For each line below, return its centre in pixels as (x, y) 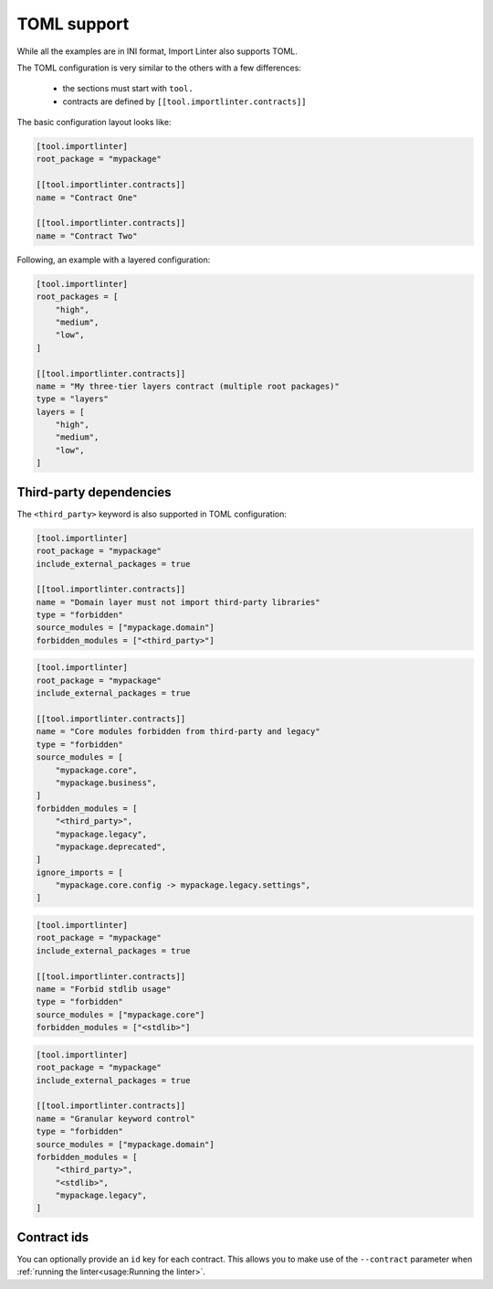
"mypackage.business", (106, 783)
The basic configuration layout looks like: (94, 123)
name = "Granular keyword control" (115, 1119)
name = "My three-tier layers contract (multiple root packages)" (188, 386)
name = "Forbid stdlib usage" (104, 989)
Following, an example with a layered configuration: (114, 260)
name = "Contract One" (87, 197)
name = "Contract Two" (87, 236)
